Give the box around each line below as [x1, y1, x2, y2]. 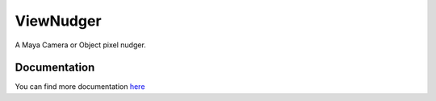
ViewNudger [15, 12, 102, 30]
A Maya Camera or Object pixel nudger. [15, 40, 147, 50]
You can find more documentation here [15, 82, 145, 91]
